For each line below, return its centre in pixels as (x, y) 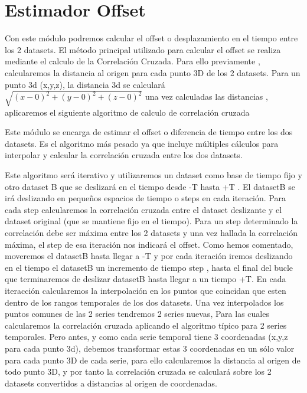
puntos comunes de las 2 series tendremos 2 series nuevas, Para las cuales (137, 314)
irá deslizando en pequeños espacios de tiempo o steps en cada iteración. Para (145, 198)
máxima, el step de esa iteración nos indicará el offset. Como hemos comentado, (149, 244)
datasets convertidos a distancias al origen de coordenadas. (111, 383)
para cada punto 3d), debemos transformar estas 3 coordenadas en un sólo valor (150, 348)
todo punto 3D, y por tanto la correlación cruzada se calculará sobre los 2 (138, 371)
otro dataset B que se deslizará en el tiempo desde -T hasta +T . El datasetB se (150, 186)
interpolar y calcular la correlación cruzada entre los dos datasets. (124, 155)
